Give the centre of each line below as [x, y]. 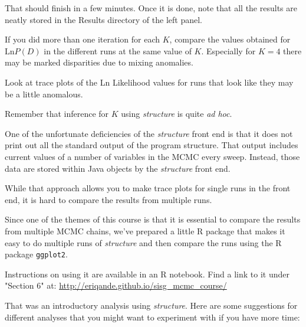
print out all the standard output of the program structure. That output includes [152, 145]
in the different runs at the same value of [118, 50]
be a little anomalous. [44, 94]
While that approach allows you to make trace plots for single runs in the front [148, 188]
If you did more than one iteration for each [83, 39]
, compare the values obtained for [230, 39]
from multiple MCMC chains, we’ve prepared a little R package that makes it [145, 230]
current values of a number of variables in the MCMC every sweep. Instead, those [152, 156]
